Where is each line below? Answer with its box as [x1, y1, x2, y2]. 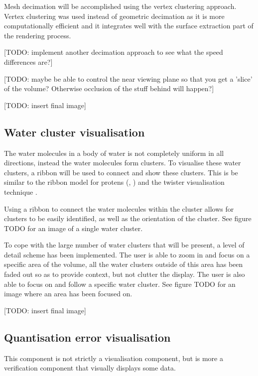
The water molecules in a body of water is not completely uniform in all [4, 147, 224, 158]
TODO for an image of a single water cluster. [4, 223, 143, 233]
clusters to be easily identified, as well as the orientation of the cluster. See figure [4, 213, 252, 224]
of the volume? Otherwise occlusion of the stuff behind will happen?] [4, 83, 214, 94]
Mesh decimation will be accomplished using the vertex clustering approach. [4, 1, 237, 11]
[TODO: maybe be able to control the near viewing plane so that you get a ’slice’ [4, 73, 253, 84]
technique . [4, 186, 37, 197]
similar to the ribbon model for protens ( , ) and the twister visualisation [4, 177, 225, 187]
